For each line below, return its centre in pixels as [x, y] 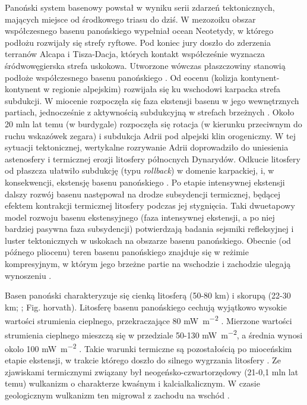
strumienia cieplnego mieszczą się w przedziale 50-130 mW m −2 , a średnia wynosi [154, 334]
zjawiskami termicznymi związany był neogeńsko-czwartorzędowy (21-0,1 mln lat [152, 371]
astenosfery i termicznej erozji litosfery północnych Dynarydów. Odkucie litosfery [153, 158]
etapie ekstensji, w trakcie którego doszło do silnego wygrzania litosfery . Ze [143, 360]
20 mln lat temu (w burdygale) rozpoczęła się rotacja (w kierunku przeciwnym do [153, 123]
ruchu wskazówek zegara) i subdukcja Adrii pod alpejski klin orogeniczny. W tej [151, 135]
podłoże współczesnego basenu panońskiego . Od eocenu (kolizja [121, 77]
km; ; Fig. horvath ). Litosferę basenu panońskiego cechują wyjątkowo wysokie [146, 307]
